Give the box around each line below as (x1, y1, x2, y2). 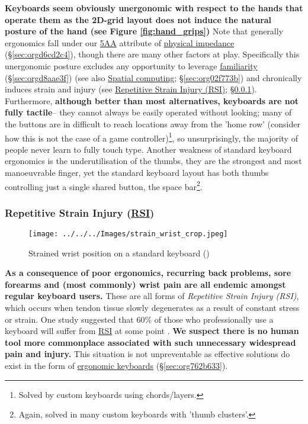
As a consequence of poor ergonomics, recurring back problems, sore (5, 266, 291, 279)
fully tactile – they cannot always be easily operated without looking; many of (5, 106, 292, 118)
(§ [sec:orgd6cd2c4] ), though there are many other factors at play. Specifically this (5, 48, 300, 60)
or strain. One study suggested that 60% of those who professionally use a (5, 313, 274, 325)
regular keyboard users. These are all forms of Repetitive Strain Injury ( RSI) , (5, 290, 299, 302)
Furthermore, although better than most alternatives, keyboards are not (5, 94, 299, 107)
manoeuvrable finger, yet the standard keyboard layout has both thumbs (5, 166, 269, 178)
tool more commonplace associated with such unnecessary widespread (5, 336, 296, 348)
